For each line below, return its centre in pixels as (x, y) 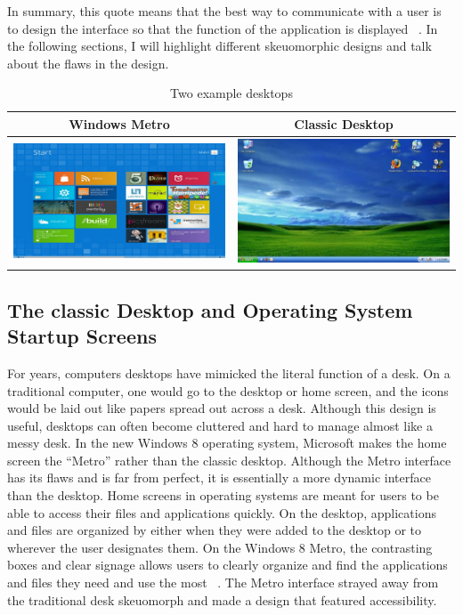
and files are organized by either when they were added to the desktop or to (215, 530)
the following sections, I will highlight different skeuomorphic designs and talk (219, 46)
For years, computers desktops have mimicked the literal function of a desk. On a (229, 372)
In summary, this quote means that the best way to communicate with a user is (224, 11)
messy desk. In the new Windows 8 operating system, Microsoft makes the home (227, 443)
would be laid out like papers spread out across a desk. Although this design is (222, 408)
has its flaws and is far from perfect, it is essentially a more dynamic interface (219, 477)
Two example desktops (231, 93)
